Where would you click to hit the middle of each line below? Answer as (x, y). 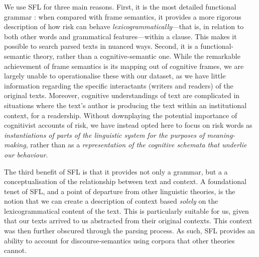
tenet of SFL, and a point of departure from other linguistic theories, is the (120, 191)
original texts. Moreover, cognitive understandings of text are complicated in (122, 95)
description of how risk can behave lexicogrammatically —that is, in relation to (124, 26)
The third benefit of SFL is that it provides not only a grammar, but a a (116, 171)
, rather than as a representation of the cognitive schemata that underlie (136, 145)
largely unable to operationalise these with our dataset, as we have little (115, 76)
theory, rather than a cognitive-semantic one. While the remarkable (137, 56)
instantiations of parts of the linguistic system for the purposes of (104, 135)
